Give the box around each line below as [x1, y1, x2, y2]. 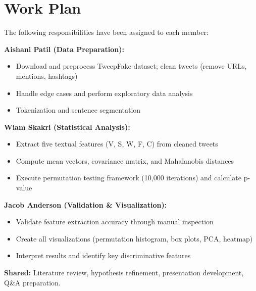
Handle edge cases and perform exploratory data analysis [16, 87, 193, 98]
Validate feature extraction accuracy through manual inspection [16, 216, 214, 227]
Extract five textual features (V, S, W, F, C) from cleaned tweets [16, 138, 218, 149]
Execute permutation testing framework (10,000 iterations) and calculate [16, 172, 241, 183]
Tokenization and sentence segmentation [16, 105, 141, 115]
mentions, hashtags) [16, 70, 78, 81]
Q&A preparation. [4, 277, 61, 287]
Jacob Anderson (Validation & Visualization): [4, 199, 167, 210]
